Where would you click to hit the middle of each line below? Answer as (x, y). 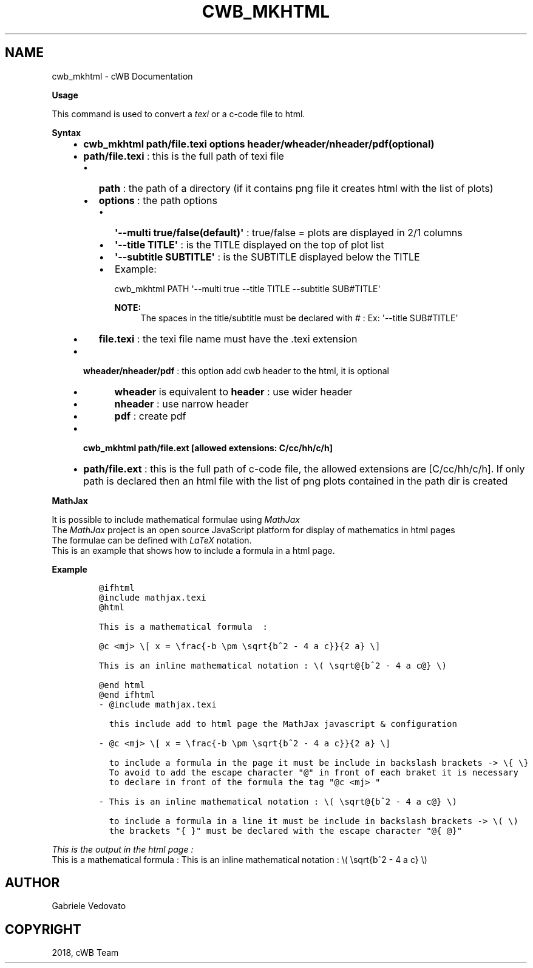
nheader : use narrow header (182, 404)
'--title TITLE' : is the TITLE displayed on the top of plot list (249, 244)
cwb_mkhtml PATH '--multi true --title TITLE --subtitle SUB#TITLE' (247, 288)
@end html (122, 685)
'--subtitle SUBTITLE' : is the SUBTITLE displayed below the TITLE (267, 257)
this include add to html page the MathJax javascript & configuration (283, 724)
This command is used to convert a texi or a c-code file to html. (178, 114)
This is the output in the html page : (123, 849)
